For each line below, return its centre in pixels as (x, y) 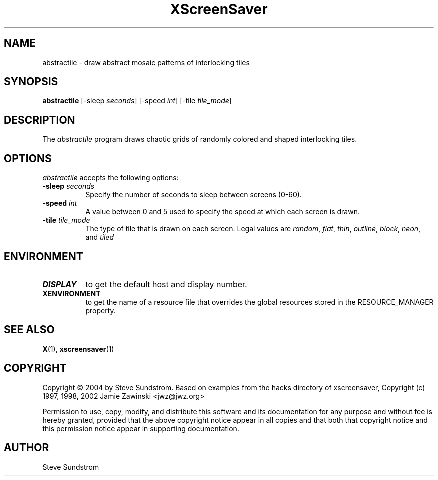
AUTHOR (27, 448)
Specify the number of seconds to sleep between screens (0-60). (194, 195)
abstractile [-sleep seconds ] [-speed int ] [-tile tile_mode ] (137, 101)
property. (101, 310)
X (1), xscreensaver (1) (78, 349)
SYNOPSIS (31, 82)
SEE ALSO (29, 330)
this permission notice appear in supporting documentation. (141, 428)
